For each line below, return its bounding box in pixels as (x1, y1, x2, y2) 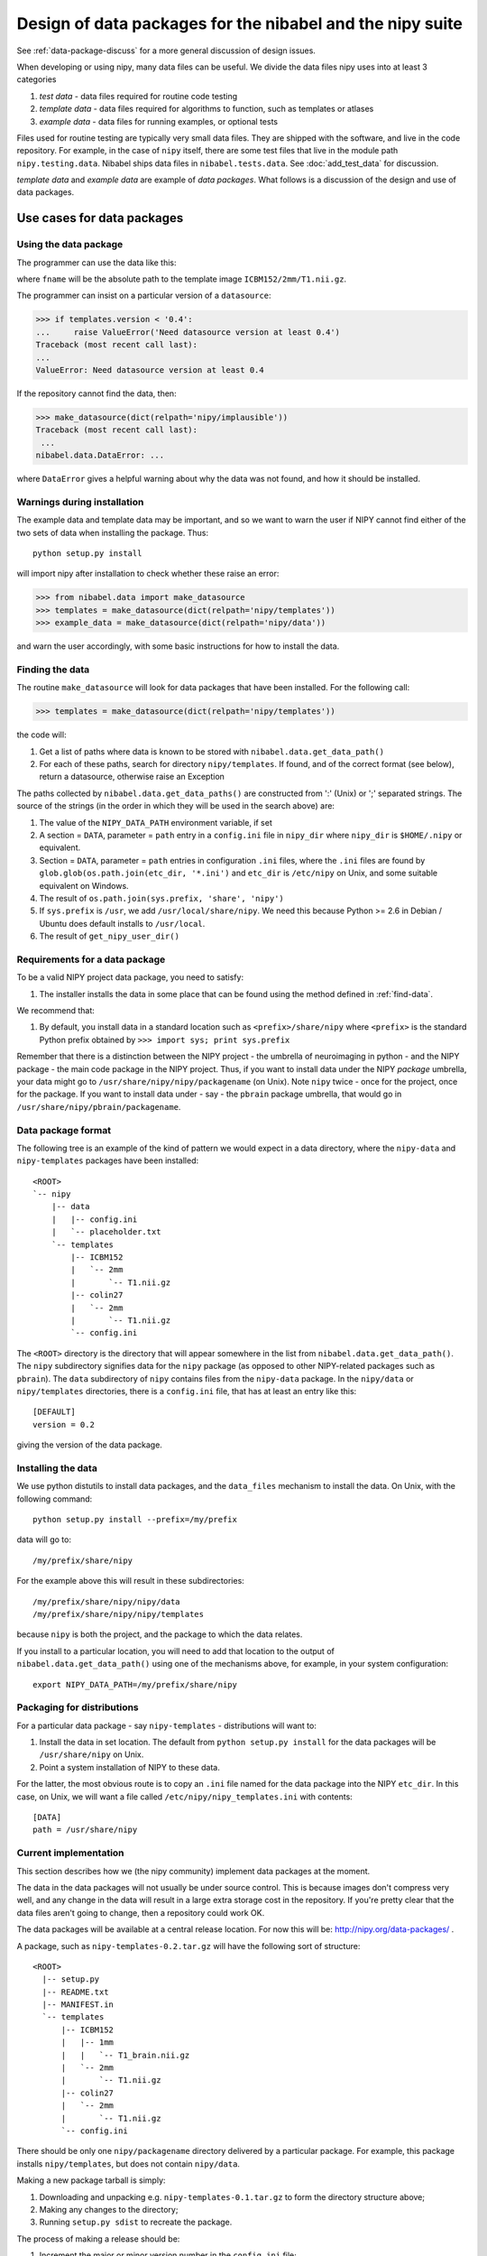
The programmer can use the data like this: (16, 257, 177, 268)
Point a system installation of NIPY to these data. (39, 1761, 220, 1772)
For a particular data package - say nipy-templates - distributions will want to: (16, 1720, 317, 1731)
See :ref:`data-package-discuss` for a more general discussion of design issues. (16, 45, 316, 56)
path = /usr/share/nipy (32, 1825, 138, 1835)
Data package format (16, 1123, 112, 1136)
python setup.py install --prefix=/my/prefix (32, 1514, 238, 1525)
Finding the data (16, 663, 90, 676)
